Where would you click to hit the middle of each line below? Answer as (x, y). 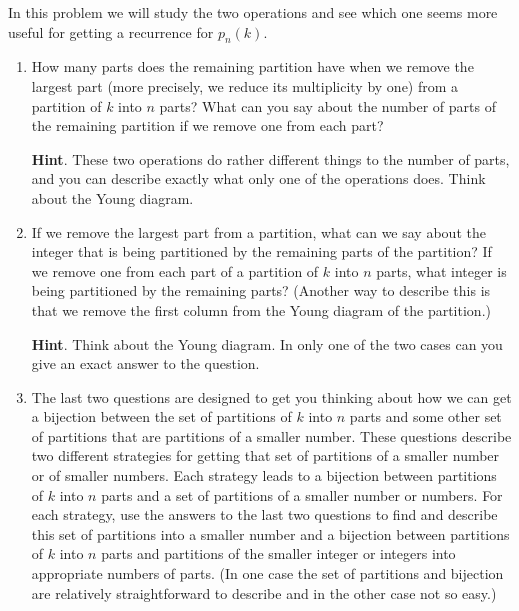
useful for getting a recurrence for (111, 31)
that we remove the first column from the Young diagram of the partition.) (261, 309)
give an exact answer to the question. (145, 363)
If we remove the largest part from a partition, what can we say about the (258, 231)
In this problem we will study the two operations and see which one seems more (253, 12)
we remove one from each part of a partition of (175, 270)
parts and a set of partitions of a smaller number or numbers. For (302, 494)
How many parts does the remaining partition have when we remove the (252, 66)
